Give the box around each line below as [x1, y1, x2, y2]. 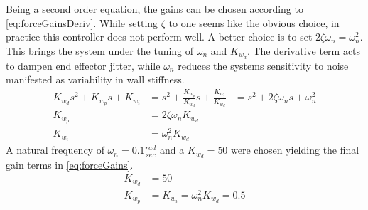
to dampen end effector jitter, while [6, 58, 161, 73]
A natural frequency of [6, 142, 104, 157]
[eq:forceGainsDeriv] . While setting [6, 15, 158, 30]
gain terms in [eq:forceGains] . [6, 157, 134, 172]
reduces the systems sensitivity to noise [178, 58, 349, 73]
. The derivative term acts [247, 43, 361, 58]
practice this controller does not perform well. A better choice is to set [6, 29, 313, 44]
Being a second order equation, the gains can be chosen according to [6, 1, 303, 16]
